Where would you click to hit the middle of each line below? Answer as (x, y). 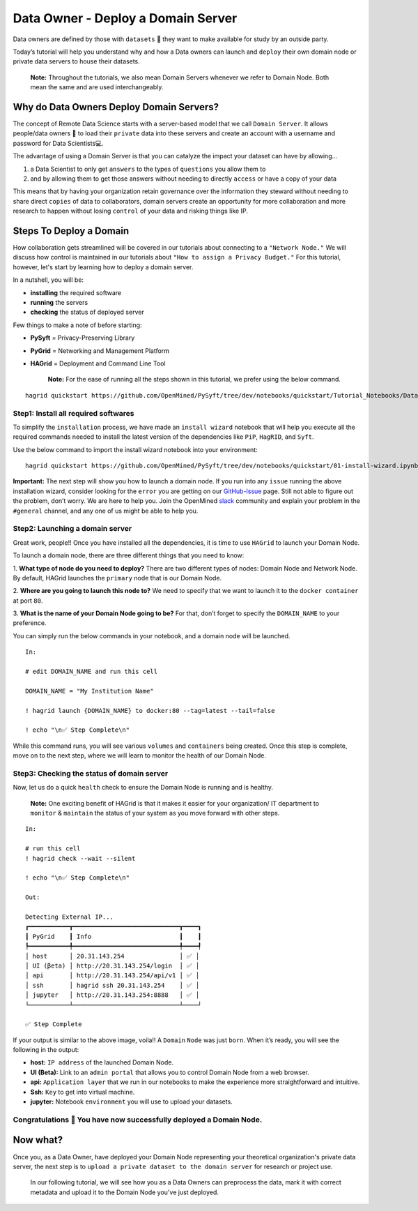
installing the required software (76, 292)
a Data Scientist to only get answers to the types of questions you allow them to (148, 169)
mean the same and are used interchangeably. (97, 87)
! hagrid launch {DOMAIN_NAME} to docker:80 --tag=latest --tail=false (150, 710)
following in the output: (46, 1050)
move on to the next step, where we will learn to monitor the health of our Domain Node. (139, 755)
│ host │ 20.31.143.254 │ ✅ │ (113, 956)
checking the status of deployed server (87, 312)
